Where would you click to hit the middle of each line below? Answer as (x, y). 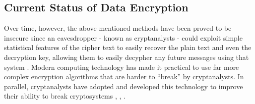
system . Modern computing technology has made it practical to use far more (122, 67)
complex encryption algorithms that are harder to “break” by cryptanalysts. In (124, 77)
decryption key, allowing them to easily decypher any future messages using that (127, 57)
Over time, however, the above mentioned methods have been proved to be (118, 28)
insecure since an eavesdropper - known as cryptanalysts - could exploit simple (123, 37)
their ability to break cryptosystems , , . (65, 96)
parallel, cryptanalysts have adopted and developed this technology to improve (124, 86)
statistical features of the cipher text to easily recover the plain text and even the (128, 47)
